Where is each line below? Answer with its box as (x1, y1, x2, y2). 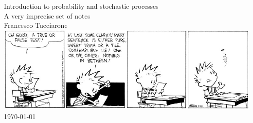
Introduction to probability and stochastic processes (4, 1, 159, 11)
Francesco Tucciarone (4, 20, 68, 30)
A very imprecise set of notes (4, 10, 90, 20)
